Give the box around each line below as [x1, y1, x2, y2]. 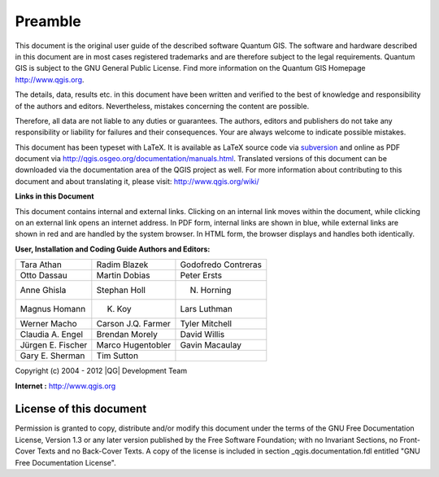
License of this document [15, 402, 147, 416]
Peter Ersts [180, 269, 223, 281]
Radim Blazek [96, 259, 149, 270]
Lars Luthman [180, 304, 233, 315]
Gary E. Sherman [20, 350, 85, 361]
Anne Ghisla [20, 285, 67, 296]
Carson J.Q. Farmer [96, 318, 171, 330]
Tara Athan [20, 259, 63, 270]
